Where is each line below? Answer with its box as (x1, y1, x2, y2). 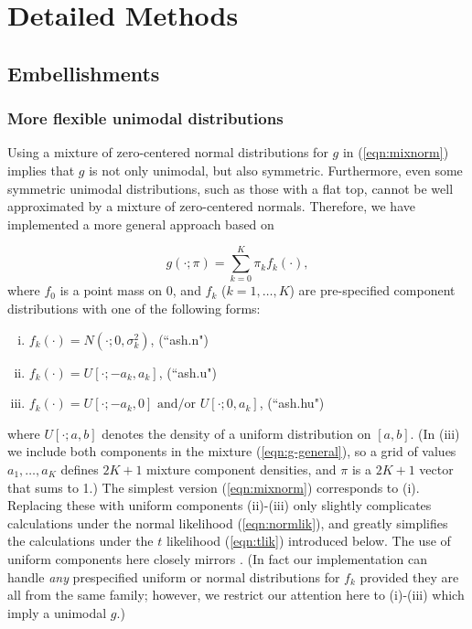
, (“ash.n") (150, 329, 209, 348)
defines (60, 460, 99, 479)
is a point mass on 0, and (59, 281, 201, 300)
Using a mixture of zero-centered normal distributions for (7, 143, 328, 162)
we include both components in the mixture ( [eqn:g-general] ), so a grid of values (7, 442, 456, 461)
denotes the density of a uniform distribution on (102, 423, 371, 442)
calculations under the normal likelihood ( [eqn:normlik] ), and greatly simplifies (7, 513, 448, 532)
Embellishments (7, 59, 160, 87)
